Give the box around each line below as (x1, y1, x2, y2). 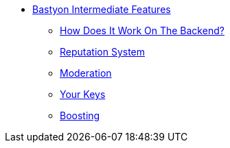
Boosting (60, 110, 100, 121)
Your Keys (60, 88, 106, 100)
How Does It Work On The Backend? (60, 25, 225, 36)
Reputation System (60, 46, 146, 58)
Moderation (60, 67, 112, 79)
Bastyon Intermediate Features (32, 3, 171, 15)
